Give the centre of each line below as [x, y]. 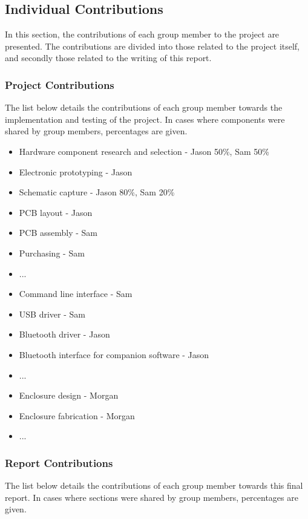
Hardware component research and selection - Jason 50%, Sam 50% [144, 151]
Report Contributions [59, 462]
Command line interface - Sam [76, 294]
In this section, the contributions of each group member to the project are [142, 34]
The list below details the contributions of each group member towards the [144, 107]
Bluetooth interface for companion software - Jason [114, 354]
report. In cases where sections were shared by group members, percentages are [152, 497]
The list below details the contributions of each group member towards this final [154, 485]
